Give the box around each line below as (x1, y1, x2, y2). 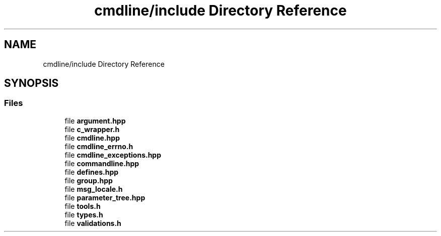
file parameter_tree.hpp (64, 193, 145, 202)
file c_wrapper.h (64, 125, 120, 134)
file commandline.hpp (64, 159, 139, 168)
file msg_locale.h (64, 184, 123, 193)
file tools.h (64, 201, 101, 210)
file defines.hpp (64, 167, 119, 176)
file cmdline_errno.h (64, 142, 133, 151)
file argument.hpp (64, 116, 126, 125)
